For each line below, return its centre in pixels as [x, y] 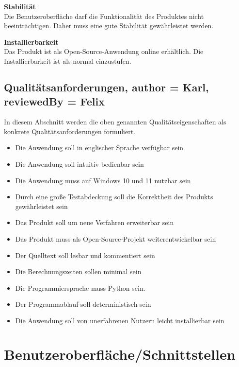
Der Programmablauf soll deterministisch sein [83, 304]
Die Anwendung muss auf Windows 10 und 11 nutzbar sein [103, 180]
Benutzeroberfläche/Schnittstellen [120, 354]
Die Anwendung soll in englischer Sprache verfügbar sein [99, 148]
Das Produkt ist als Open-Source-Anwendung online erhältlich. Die [104, 51]
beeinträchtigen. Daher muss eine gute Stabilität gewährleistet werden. [109, 26]
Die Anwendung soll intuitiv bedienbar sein [80, 164]
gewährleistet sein [41, 206]
